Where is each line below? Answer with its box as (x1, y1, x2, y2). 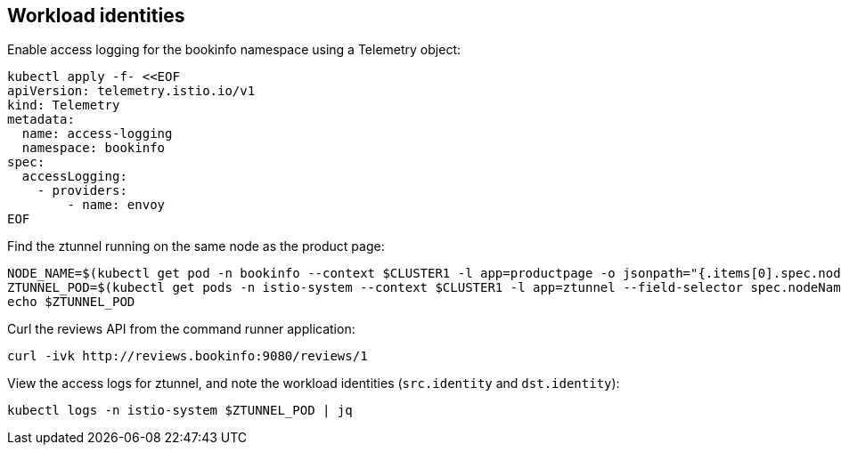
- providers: (37, 183, 127, 198)
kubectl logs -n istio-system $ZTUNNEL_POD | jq (7, 403, 353, 418)
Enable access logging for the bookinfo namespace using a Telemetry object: (7, 42, 461, 58)
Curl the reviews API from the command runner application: (7, 321, 355, 337)
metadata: (7, 112, 75, 127)
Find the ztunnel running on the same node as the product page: (7, 238, 385, 254)
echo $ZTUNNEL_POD (7, 295, 135, 310)
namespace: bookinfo (21, 141, 166, 156)
